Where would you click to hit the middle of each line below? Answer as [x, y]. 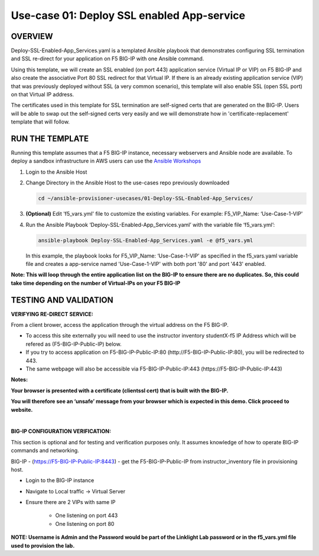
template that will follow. [40, 122]
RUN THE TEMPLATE [50, 139]
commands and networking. [45, 451]
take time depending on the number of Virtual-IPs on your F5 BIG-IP [95, 283]
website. [22, 409]
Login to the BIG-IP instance [60, 480]
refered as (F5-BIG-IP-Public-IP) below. [74, 344]
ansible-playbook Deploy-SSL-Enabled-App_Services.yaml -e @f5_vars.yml [146, 240]
